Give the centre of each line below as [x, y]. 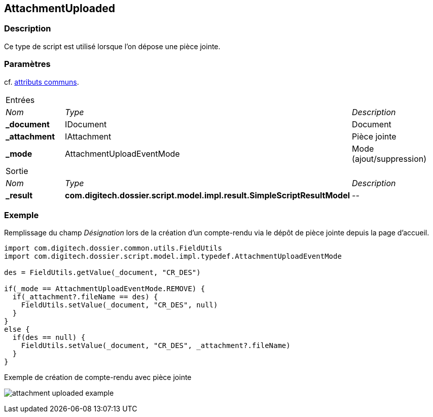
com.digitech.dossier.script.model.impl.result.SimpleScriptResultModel [208, 195]
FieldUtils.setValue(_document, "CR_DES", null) [119, 305]
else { [17, 329]
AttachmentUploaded [60, 8]
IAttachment [88, 136]
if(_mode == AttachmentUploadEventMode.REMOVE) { [105, 289]
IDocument [86, 124]
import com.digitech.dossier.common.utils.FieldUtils [113, 248]
